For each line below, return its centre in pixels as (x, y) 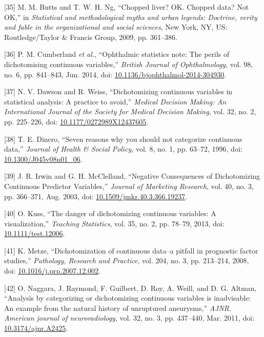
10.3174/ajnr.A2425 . (36, 328)
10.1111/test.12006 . (35, 233)
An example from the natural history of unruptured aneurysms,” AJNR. (118, 308)
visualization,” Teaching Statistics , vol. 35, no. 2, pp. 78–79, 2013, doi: (114, 223)
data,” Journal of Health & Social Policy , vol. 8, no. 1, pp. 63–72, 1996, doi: (123, 149)
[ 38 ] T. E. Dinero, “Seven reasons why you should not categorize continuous (123, 139)
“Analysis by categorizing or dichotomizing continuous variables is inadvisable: (128, 298)
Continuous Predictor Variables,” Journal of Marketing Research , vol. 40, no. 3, (129, 186)
